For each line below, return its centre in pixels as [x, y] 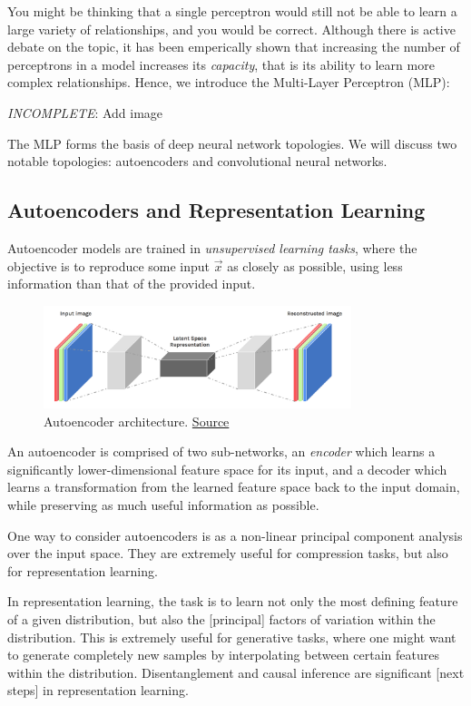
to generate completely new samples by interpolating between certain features [223, 655]
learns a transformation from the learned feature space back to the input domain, [234, 487]
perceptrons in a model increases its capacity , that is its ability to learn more [221, 64]
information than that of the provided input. [132, 284]
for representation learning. [83, 570]
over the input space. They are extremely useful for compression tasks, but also [228, 553]
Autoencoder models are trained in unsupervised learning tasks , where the [212, 247]
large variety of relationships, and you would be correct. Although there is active [231, 29]
